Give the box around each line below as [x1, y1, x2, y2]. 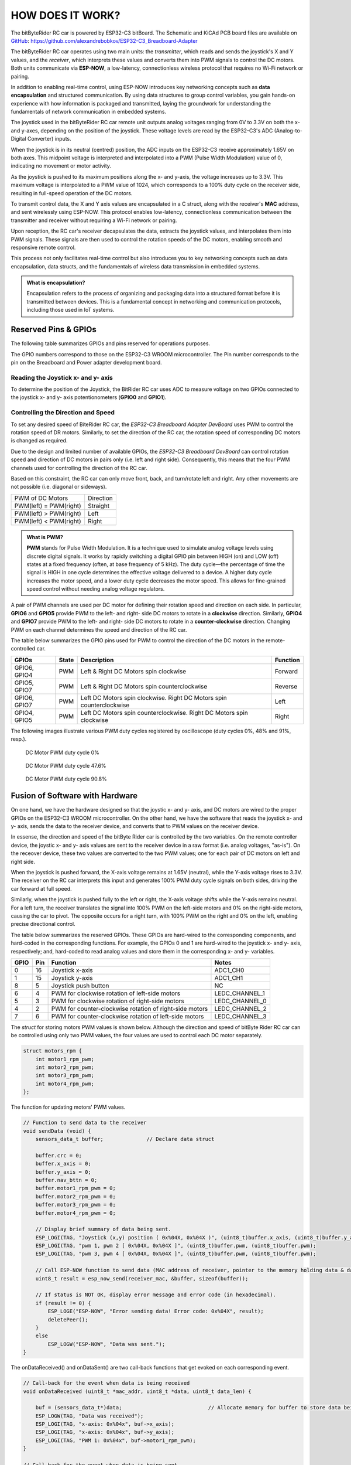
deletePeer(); [47, 1316, 88, 1323]
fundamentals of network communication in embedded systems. [11, 108, 167, 115]
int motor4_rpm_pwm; [35, 1080, 95, 1087]
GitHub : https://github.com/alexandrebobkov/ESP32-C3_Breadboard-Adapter [11, 37, 198, 44]
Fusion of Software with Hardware [11, 791, 138, 801]
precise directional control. [11, 921, 75, 928]
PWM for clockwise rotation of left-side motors [51, 989, 181, 997]
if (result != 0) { [35, 1300, 92, 1306]
